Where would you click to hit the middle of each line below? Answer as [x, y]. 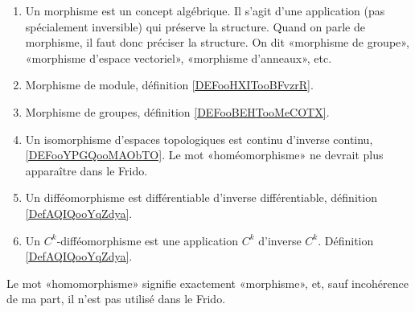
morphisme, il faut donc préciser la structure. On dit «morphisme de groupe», [217, 42]
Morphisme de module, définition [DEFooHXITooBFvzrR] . [169, 85]
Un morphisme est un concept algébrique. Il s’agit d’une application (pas [205, 10]
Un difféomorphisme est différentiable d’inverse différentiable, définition [201, 197]
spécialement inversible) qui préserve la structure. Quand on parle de [195, 26]
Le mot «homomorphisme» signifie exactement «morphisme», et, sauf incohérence [207, 283]
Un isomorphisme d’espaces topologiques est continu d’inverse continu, [199, 139]
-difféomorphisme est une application [148, 240]
